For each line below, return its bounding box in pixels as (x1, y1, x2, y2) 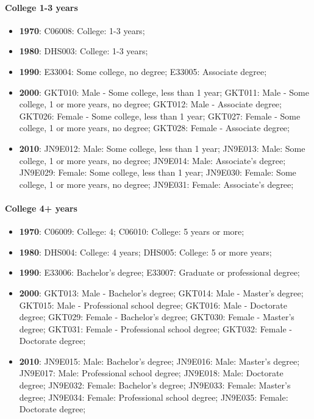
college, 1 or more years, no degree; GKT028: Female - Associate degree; (19, 121, 290, 134)
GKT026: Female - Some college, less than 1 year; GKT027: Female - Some (19, 109, 301, 122)
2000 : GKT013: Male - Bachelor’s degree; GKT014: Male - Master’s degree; (19, 286, 304, 299)
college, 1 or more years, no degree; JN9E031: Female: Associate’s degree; (19, 177, 294, 190)
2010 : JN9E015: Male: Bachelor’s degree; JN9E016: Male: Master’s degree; (19, 354, 300, 367)
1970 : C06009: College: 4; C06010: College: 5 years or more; (19, 225, 244, 238)
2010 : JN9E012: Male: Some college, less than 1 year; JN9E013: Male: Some (19, 141, 305, 154)
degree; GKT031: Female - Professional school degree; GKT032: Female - (19, 322, 292, 335)
